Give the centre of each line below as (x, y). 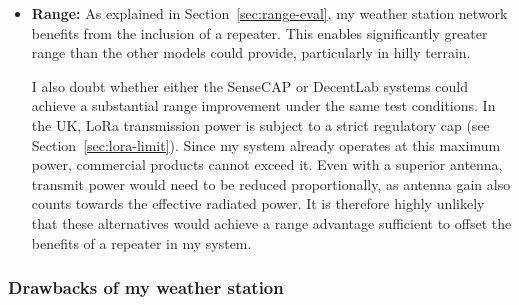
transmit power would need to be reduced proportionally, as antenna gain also (271, 183)
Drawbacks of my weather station (146, 287)
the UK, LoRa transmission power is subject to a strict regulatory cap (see (260, 124)
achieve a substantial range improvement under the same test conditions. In (263, 105)
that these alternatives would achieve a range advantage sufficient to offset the (271, 222)
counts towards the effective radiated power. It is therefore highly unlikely (258, 203)
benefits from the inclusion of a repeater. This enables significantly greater (259, 32)
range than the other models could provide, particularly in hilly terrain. (251, 52)
